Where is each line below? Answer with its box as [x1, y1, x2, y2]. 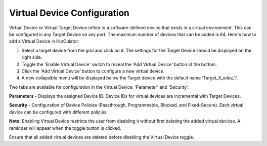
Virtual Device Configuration [9, 7, 130, 18]
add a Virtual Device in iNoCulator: [9, 38, 80, 44]
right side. [21, 54, 42, 60]
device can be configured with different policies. [9, 109, 108, 115]
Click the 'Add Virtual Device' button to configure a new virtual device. [21, 68, 165, 74]
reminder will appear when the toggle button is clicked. [9, 125, 121, 131]
